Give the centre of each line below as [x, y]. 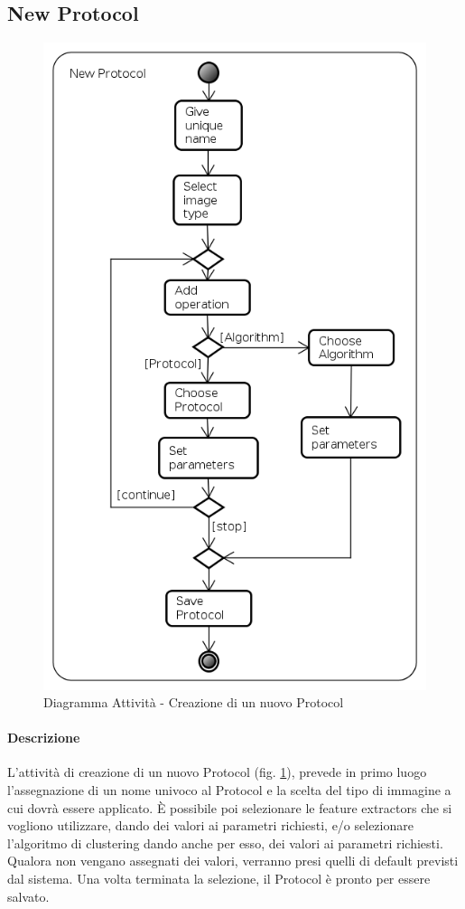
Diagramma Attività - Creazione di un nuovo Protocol [194, 702]
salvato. [28, 896]
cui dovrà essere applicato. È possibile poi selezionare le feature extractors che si [230, 807]
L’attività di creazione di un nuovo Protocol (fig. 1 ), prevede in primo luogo [217, 772]
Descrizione [44, 738]
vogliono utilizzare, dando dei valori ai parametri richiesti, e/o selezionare [210, 825]
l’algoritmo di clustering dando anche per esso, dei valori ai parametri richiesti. [225, 843]
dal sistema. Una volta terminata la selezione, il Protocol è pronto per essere [219, 879]
